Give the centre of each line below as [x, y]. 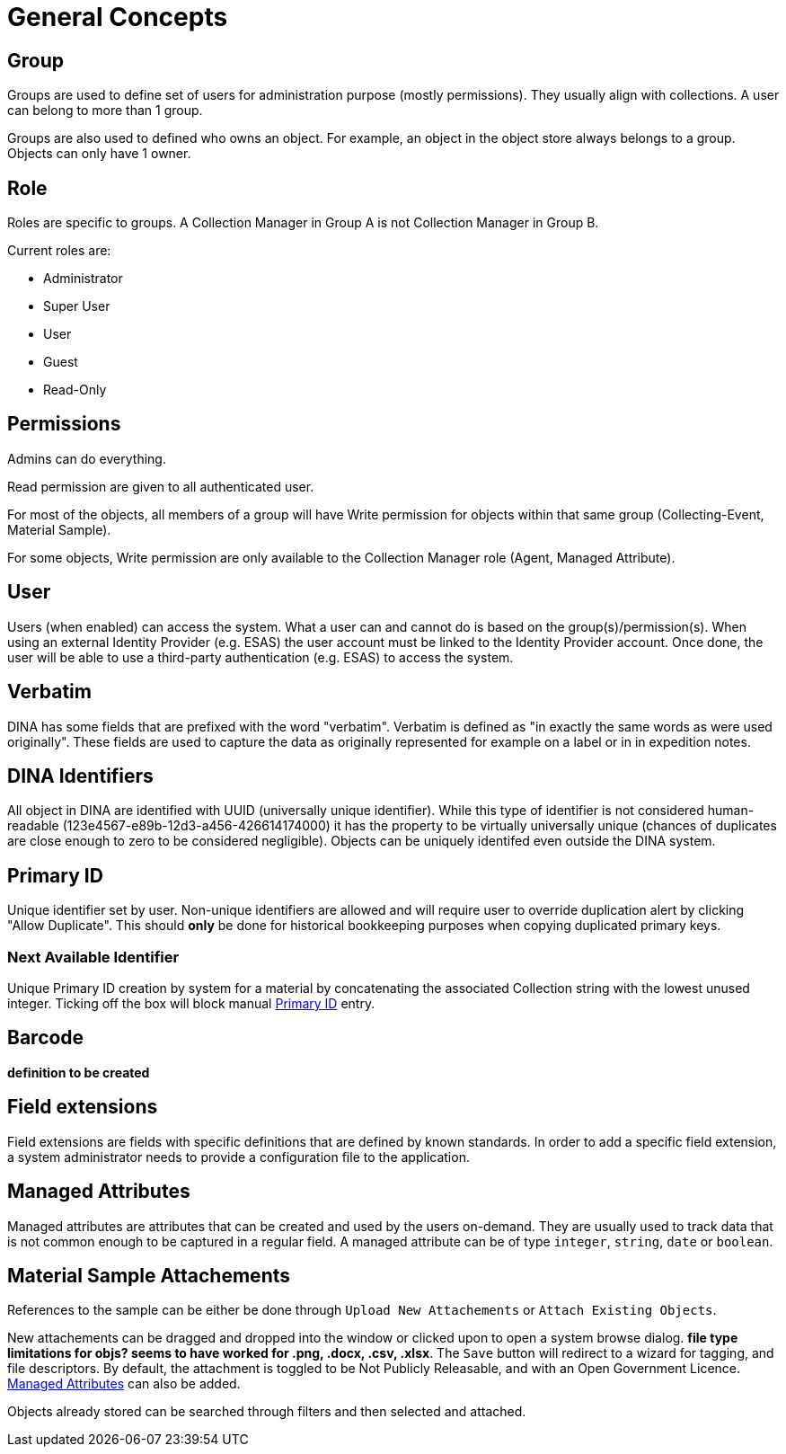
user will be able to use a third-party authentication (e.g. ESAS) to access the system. [261, 657]
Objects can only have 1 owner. [99, 154]
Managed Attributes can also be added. [124, 1384]
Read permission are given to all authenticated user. [161, 486]
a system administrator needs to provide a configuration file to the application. [238, 1157]
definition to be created [79, 1072]
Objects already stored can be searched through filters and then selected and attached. [267, 1412]
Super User [77, 306]
